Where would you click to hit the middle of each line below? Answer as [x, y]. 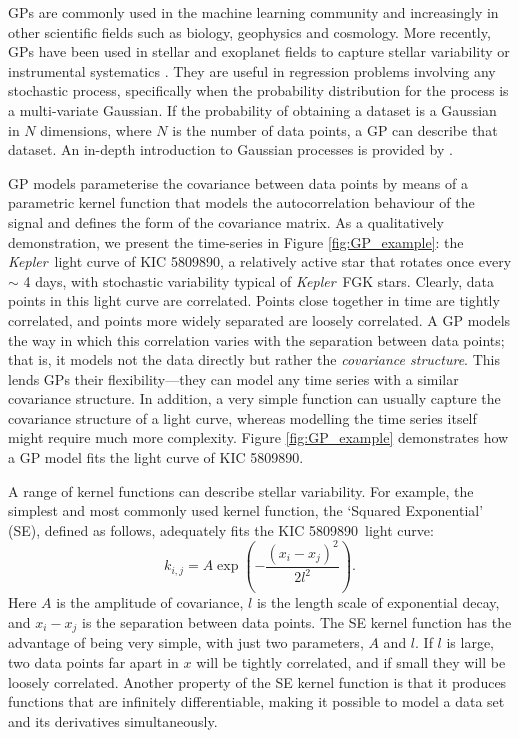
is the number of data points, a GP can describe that [335, 129]
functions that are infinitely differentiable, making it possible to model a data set [256, 701]
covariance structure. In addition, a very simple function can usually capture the [254, 398]
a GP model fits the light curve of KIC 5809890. [156, 457]
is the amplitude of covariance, [150, 602]
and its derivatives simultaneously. [113, 720]
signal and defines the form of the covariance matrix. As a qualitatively [226, 221]
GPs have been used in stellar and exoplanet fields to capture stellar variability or [259, 51]
